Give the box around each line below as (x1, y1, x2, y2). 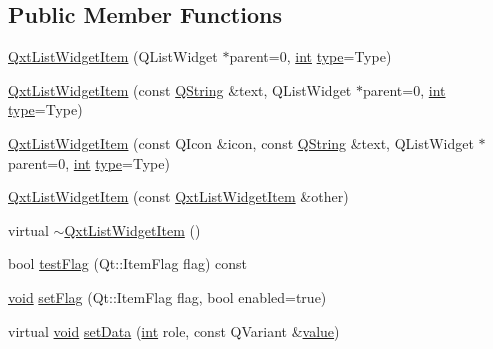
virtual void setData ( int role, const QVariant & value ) (8, 320, 340, 341)
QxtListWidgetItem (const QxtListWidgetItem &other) (8, 186, 349, 207)
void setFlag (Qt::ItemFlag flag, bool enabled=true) (8, 286, 327, 307)
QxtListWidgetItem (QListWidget (8, 46, 218, 67)
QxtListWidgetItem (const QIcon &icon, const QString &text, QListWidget (8, 132, 474, 153)
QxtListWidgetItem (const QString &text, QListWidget (8, 79, 352, 100)
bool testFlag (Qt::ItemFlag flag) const (8, 253, 247, 274)
